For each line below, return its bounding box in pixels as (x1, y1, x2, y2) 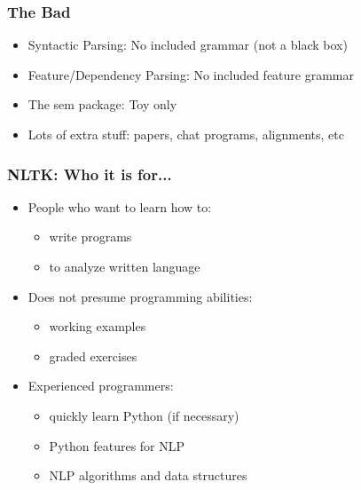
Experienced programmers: (27, 376, 174, 395)
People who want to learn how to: (27, 197, 212, 216)
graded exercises (49, 346, 137, 365)
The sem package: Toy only (27, 95, 177, 114)
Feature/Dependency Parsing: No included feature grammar (27, 65, 355, 83)
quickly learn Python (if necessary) (49, 406, 239, 424)
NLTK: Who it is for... (7, 162, 172, 185)
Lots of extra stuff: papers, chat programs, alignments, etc (27, 125, 344, 143)
